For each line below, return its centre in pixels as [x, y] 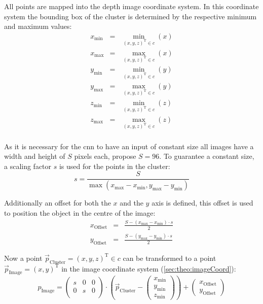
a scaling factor [28, 166]
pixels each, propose [105, 156]
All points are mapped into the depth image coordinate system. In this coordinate [131, 6]
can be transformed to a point [170, 258]
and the [131, 203]
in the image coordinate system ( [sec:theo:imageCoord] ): [149, 268]
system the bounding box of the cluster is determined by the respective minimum [130, 16]
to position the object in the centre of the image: [80, 212]
